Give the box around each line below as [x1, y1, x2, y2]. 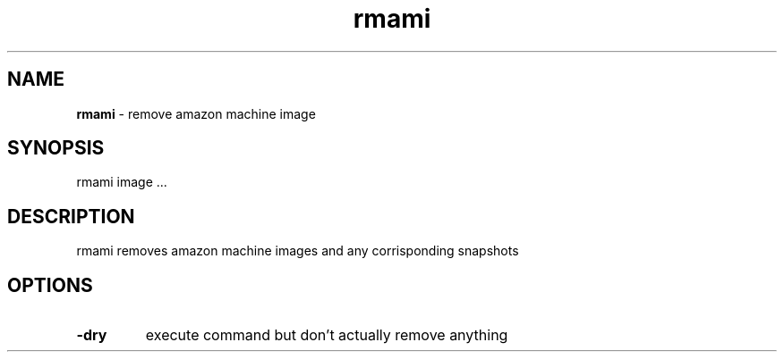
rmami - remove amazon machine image [76, 105, 316, 121]
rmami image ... [76, 174, 167, 190]
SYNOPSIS [7, 137, 105, 160]
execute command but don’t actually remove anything [145, 326, 508, 345]
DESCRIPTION [7, 205, 135, 228]
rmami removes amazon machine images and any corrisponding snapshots [76, 243, 519, 259]
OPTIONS [7, 273, 93, 296]
